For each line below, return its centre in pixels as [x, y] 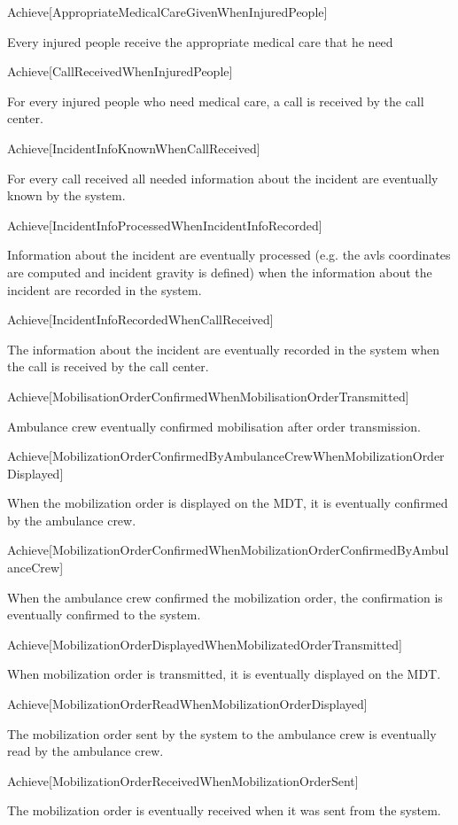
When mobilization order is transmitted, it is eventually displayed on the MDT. [224, 674]
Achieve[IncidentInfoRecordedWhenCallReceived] [140, 319]
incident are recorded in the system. [105, 289]
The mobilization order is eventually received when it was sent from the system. [224, 810]
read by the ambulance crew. [85, 751]
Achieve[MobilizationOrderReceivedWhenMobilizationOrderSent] [183, 780]
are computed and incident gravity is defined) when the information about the [220, 272]
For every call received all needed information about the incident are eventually [223, 178]
